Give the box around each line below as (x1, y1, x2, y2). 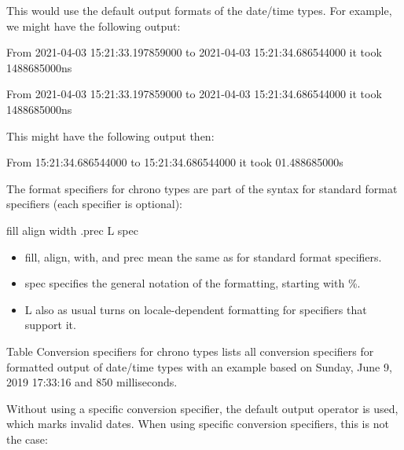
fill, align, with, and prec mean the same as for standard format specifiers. (24, 248, 382, 265)
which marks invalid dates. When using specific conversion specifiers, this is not (6, 415, 389, 432)
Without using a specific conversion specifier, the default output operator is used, (6, 400, 398, 416)
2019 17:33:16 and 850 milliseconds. (6, 374, 178, 390)
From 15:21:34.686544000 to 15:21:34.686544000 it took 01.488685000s (6, 154, 343, 170)
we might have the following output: (6, 17, 181, 34)
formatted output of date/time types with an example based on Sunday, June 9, (6, 358, 392, 375)
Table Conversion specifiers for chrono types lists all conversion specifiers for (6, 342, 374, 359)
